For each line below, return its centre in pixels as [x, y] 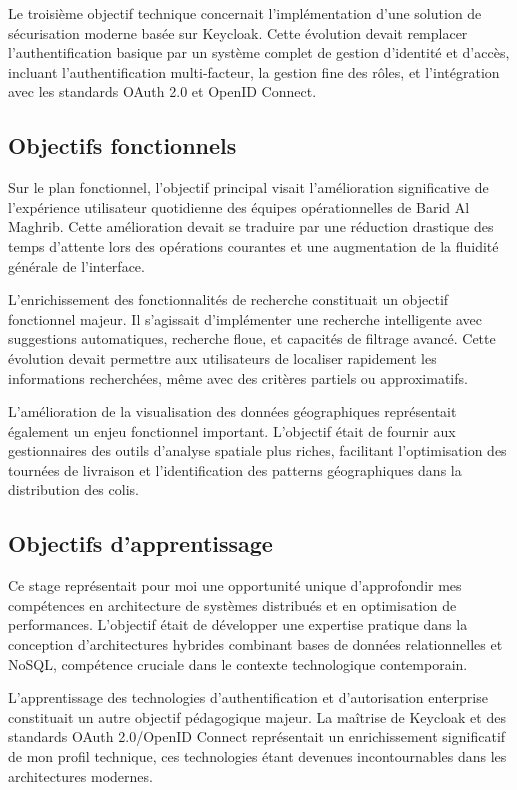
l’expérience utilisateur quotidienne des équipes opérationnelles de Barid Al [239, 206]
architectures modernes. [80, 775]
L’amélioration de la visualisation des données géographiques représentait [232, 411]
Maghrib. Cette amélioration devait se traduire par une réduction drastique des [251, 226]
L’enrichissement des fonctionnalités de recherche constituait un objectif [228, 299]
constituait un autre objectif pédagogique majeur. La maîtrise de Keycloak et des [257, 716]
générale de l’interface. [76, 265]
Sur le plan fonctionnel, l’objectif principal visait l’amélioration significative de [248, 187]
